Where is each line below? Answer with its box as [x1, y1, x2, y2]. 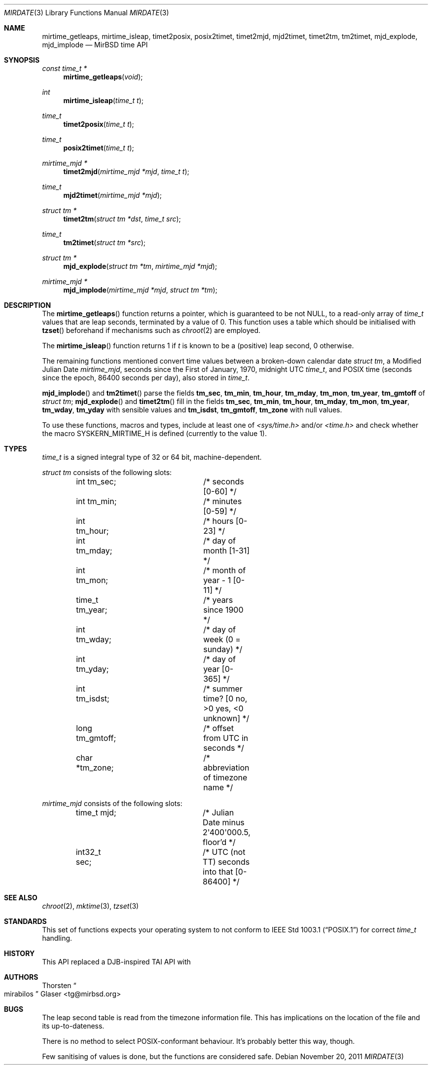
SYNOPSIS [4, 56, 40, 64]
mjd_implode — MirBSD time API [42, 40, 148, 49]
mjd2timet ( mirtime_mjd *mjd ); [63, 191, 162, 199]
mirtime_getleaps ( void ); [63, 73, 143, 81]
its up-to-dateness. [42, 1022, 105, 1030]
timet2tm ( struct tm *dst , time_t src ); [63, 215, 181, 223]
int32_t [75, 847, 101, 857]
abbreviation [203, 763, 250, 773]
